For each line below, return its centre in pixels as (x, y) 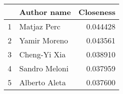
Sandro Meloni (44, 68)
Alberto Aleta (43, 82)
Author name (45, 12)
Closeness (97, 12)
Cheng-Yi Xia (43, 54)
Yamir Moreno (44, 40)
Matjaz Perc (40, 26)
